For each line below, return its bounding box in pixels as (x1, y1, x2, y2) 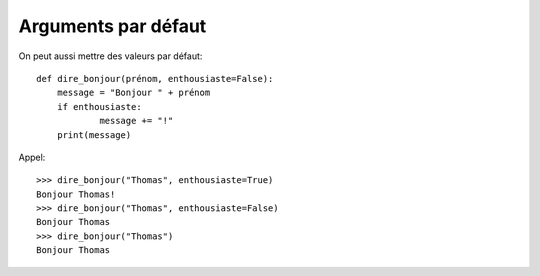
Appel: (18, 151, 46, 163)
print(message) (56, 129, 132, 140)
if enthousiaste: (56, 101, 142, 112)
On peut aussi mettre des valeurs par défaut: (18, 50, 203, 62)
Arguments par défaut (18, 15, 207, 37)
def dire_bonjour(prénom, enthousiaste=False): (36, 73, 274, 84)
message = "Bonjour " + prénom (56, 87, 211, 99)
